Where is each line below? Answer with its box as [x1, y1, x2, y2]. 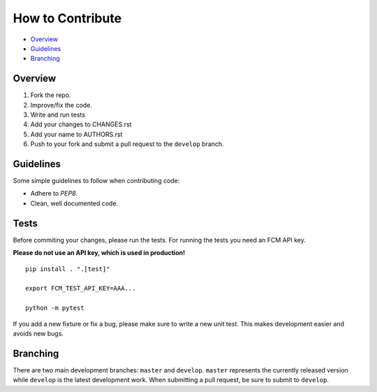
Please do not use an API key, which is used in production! [13, 249, 185, 257]
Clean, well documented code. [30, 199, 119, 208]
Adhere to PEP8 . [30, 189, 78, 198]
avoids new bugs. [13, 329, 64, 337]
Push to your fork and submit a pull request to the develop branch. [30, 140, 224, 148]
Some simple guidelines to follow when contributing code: [13, 177, 180, 185]
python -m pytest [25, 304, 84, 312]
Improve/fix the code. [30, 101, 92, 109]
